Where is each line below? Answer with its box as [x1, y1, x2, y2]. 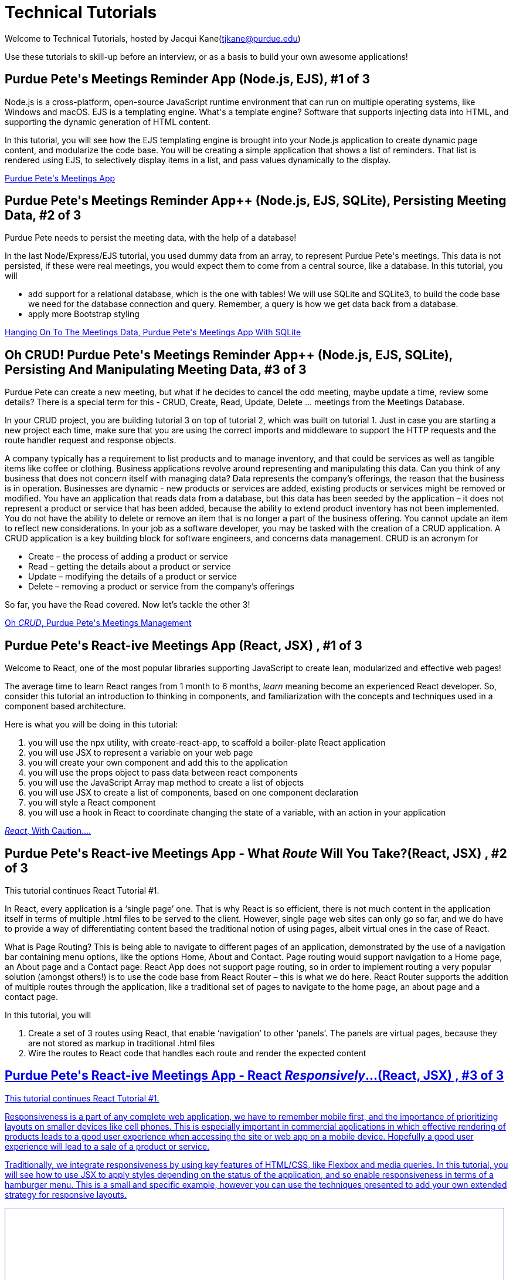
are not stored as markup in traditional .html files [28, 1038, 215, 1048]
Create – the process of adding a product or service [28, 551, 228, 562]
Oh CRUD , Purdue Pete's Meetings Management [5, 618, 192, 628]
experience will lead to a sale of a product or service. [5, 1141, 210, 1151]
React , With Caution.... [5, 826, 91, 836]
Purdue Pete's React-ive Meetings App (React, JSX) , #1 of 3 [5, 638, 362, 653]
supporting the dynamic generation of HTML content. [5, 116, 211, 127]
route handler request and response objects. [5, 435, 176, 446]
